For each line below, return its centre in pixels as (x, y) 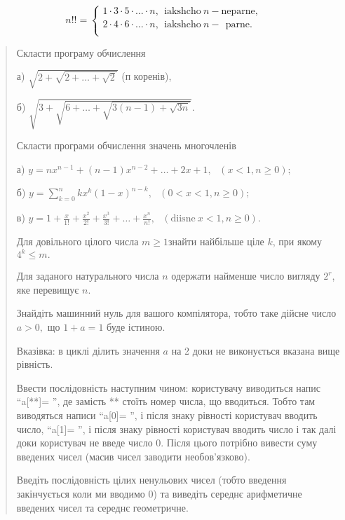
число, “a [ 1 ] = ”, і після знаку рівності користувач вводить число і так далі (176, 429)
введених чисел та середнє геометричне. (102, 507)
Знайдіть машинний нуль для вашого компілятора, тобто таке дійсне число (176, 313)
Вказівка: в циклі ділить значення (88, 350)
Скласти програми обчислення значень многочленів (126, 145)
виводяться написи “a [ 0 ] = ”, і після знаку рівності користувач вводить (167, 415)
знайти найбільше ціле (216, 241)
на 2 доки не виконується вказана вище (256, 350)
